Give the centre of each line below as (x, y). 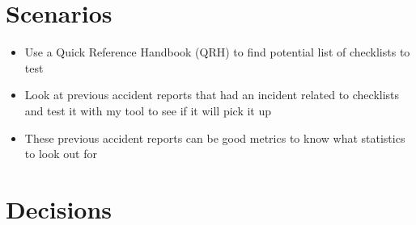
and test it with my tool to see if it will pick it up (148, 110)
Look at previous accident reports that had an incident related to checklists (212, 95)
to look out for (61, 154)
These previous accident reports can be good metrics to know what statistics (215, 137)
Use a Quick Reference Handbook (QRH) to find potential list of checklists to (217, 52)
